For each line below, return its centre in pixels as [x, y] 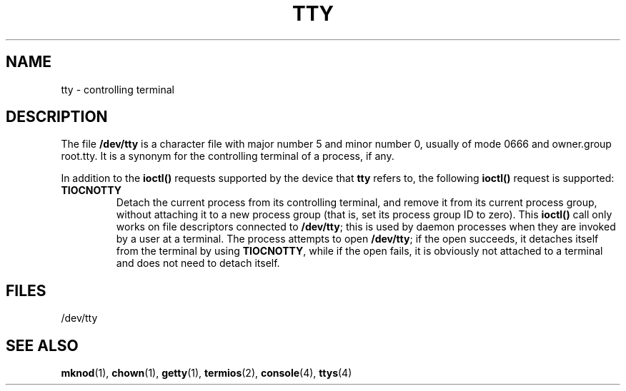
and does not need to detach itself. [198, 263]
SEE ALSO [42, 345]
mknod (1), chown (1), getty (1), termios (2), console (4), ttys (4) [207, 373]
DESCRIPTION [57, 117]
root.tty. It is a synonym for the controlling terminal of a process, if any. [228, 156]
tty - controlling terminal [118, 89]
